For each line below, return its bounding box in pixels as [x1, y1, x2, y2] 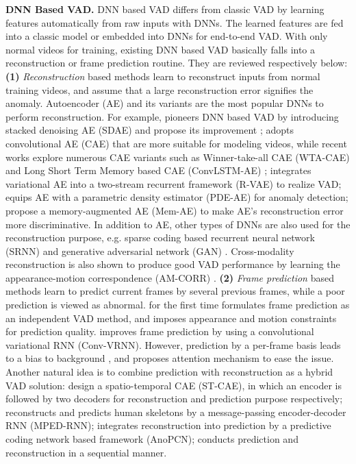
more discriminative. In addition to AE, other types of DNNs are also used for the [5, 217, 351, 231]
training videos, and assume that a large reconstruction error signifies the [5, 82, 314, 97]
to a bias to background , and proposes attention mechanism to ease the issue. [5, 351, 334, 365]
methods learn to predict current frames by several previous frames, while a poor [5, 284, 345, 298]
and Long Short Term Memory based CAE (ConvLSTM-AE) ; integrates [5, 163, 311, 178]
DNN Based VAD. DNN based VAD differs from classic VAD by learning [5, 2, 325, 16]
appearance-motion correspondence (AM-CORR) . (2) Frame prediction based [5, 270, 334, 284]
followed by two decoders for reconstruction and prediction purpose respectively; [5, 391, 343, 406]
